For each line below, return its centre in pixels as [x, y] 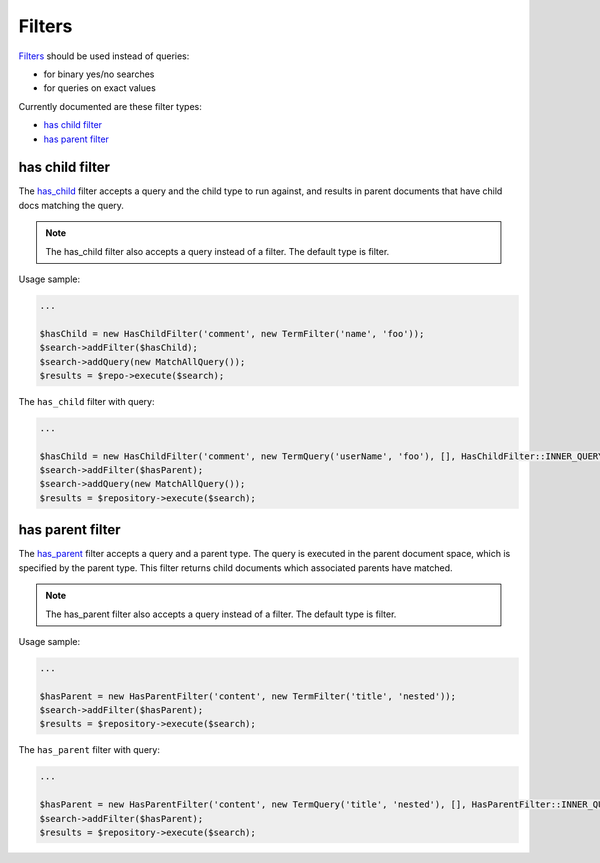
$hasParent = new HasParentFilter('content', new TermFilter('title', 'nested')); [248, 696]
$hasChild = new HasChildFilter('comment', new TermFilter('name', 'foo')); [232, 333]
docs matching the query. [71, 205]
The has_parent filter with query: [89, 750]
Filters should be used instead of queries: [104, 56]
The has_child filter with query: [86, 401]
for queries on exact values [100, 88]
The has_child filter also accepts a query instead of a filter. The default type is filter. [217, 251]
